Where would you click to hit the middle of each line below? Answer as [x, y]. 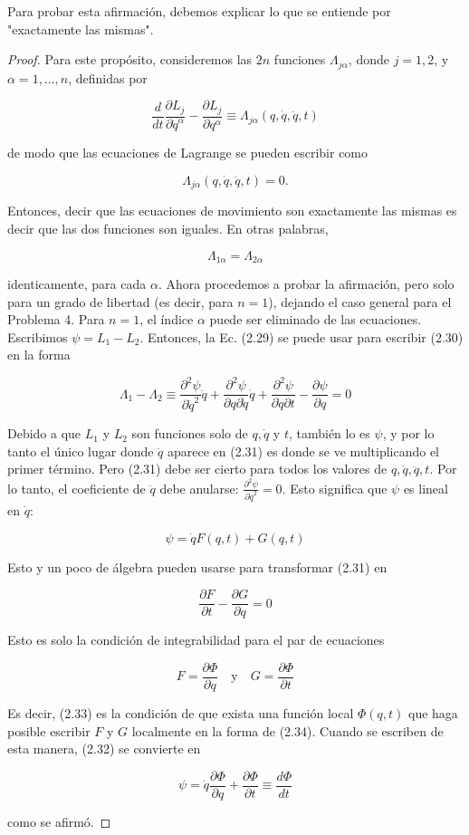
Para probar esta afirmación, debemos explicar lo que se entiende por [199, 11]
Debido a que [44, 433]
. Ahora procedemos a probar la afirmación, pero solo [306, 283]
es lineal [426, 488]
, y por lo [408, 433]
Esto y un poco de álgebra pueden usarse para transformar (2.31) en [197, 566]
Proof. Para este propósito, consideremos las [130, 59]
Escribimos [38, 336]
